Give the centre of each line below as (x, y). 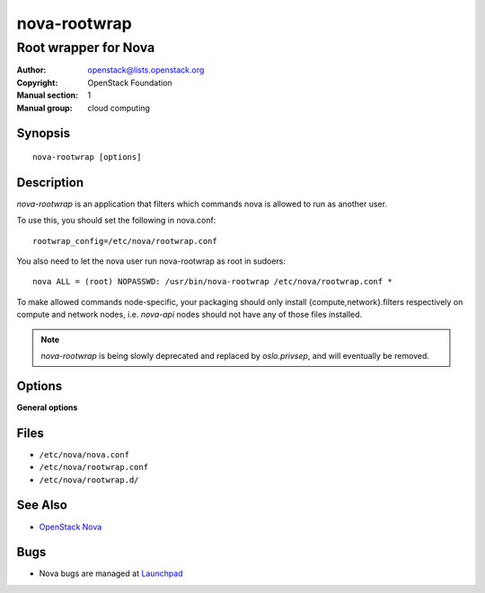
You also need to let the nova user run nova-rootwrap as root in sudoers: (151, 261)
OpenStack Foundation (130, 83)
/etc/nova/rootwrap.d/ (89, 480)
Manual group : (44, 108)
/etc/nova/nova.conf (84, 454)
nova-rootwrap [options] (87, 157)
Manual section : (48, 95)
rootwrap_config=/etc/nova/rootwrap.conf (125, 241)
